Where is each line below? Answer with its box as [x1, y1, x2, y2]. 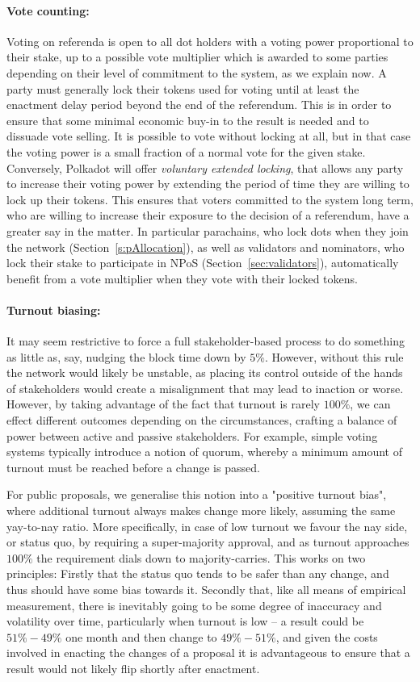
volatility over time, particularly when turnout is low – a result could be [6, 613, 364, 630]
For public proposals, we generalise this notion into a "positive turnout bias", [6, 486, 387, 503]
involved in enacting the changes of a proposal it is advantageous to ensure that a [6, 644, 410, 661]
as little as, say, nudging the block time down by [6, 348, 246, 365]
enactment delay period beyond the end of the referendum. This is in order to [6, 96, 392, 113]
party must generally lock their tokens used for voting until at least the [6, 80, 359, 97]
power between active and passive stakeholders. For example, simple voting [6, 427, 378, 444]
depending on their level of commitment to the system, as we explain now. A [6, 64, 387, 81]
